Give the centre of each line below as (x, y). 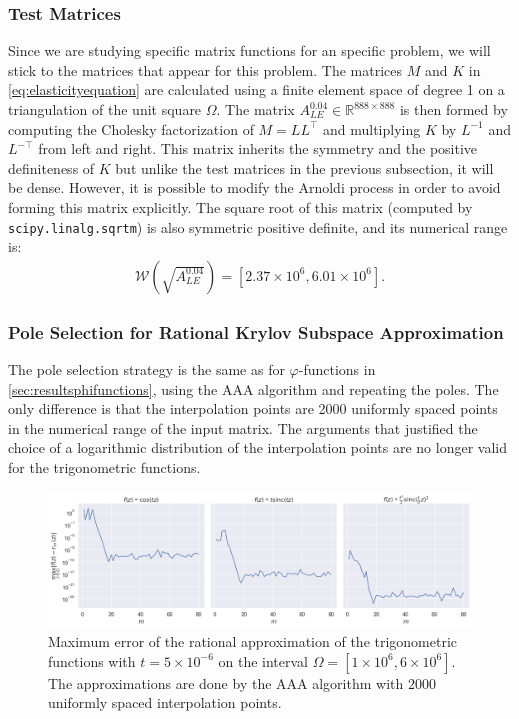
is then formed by (453, 109)
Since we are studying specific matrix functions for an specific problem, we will (249, 50)
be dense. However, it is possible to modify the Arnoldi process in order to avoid (254, 187)
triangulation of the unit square (105, 109)
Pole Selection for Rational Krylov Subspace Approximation (256, 331)
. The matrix (255, 109)
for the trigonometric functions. (104, 467)
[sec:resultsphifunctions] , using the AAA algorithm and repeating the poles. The (253, 388)
